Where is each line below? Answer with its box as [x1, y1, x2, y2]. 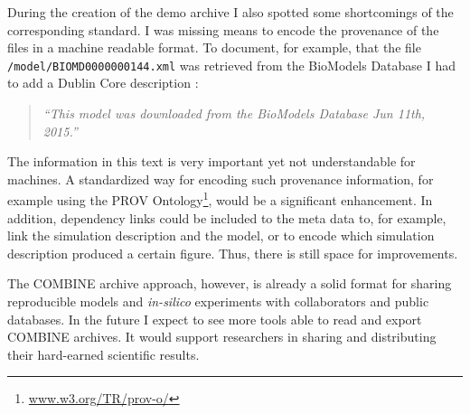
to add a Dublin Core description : [7, 73, 199, 92]
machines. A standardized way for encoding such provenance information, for [7, 169, 434, 188]
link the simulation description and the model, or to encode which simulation [7, 226, 435, 245]
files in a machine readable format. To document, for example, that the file [7, 38, 421, 57]
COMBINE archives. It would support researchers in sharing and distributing [7, 327, 437, 346]
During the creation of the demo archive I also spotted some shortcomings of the [7, 3, 454, 21]
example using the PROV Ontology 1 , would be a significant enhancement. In [7, 188, 433, 210]
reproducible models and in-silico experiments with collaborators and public [7, 292, 429, 311]
